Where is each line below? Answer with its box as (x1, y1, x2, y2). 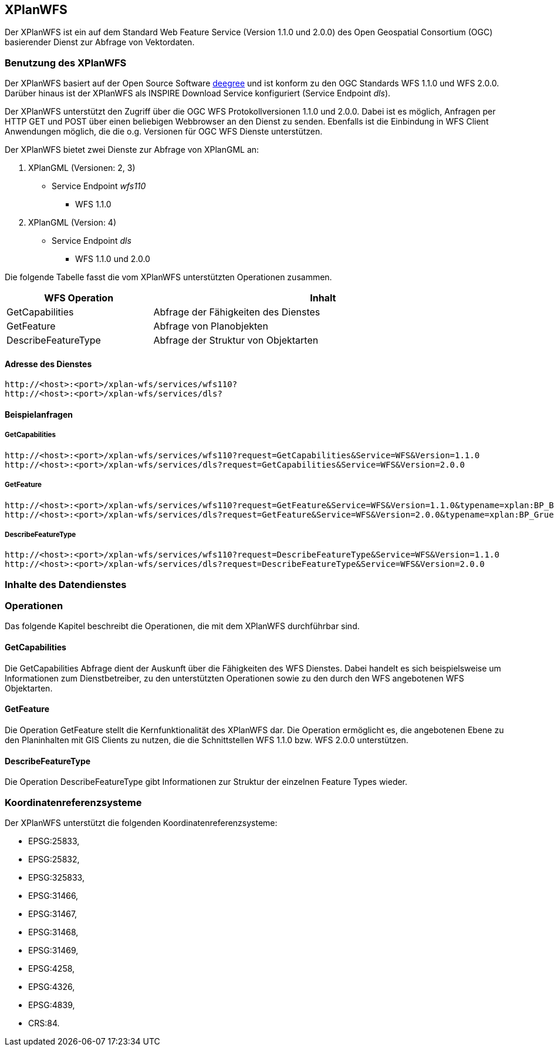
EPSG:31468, (28, 926, 79, 937)
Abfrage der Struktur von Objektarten (153, 334, 319, 347)
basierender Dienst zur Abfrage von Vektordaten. (5, 37, 195, 48)
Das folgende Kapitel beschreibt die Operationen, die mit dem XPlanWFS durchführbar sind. (5, 621, 360, 632)
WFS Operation (44, 292, 114, 304)
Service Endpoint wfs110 (52, 181, 146, 192)
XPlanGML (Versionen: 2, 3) (28, 163, 136, 173)
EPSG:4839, (28, 999, 75, 1010)
